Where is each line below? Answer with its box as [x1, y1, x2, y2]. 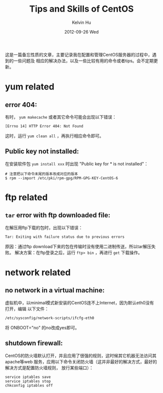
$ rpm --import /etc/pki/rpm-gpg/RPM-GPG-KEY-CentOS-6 [5, 176, 118, 180]
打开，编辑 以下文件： [5, 305, 49, 312]
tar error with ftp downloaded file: [5, 211, 111, 219]
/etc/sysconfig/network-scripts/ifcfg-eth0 [5, 315, 95, 321]
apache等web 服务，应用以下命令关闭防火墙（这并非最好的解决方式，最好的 [5, 358, 157, 364]
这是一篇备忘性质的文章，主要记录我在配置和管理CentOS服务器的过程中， [5, 52, 152, 57]
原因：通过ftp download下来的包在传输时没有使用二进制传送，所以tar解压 [5, 243, 152, 249]
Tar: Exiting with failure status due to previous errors [5, 234, 125, 239]
